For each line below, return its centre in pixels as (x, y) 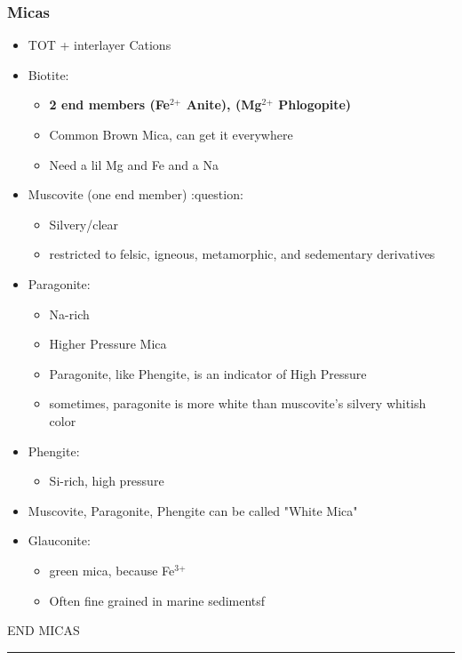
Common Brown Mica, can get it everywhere (171, 134)
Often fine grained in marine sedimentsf (157, 600)
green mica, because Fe (112, 570)
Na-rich (69, 314)
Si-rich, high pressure (107, 481)
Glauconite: (59, 540)
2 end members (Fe (109, 105)
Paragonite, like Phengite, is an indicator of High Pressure (208, 373)
